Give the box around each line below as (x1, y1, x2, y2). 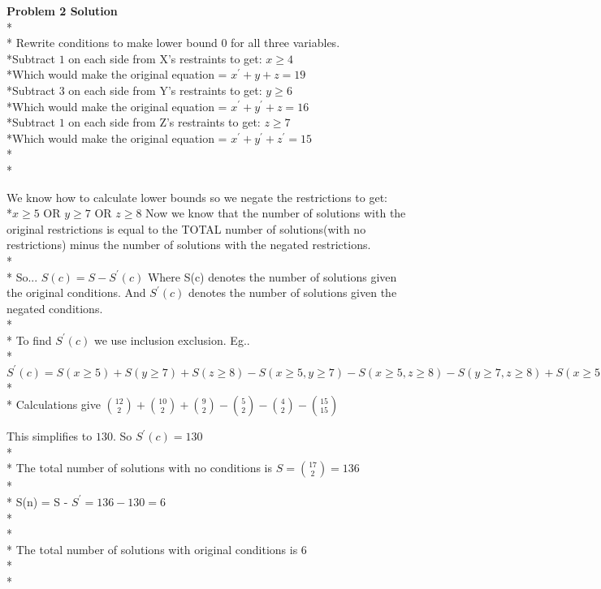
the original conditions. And (6, 284, 146, 301)
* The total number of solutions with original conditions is (6, 540, 298, 557)
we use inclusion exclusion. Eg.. (93, 331, 250, 348)
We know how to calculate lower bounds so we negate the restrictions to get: (6, 188, 387, 205)
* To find (6, 331, 52, 348)
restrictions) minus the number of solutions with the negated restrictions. (6, 236, 371, 253)
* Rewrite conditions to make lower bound (6, 34, 218, 51)
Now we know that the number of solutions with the (145, 204, 406, 221)
